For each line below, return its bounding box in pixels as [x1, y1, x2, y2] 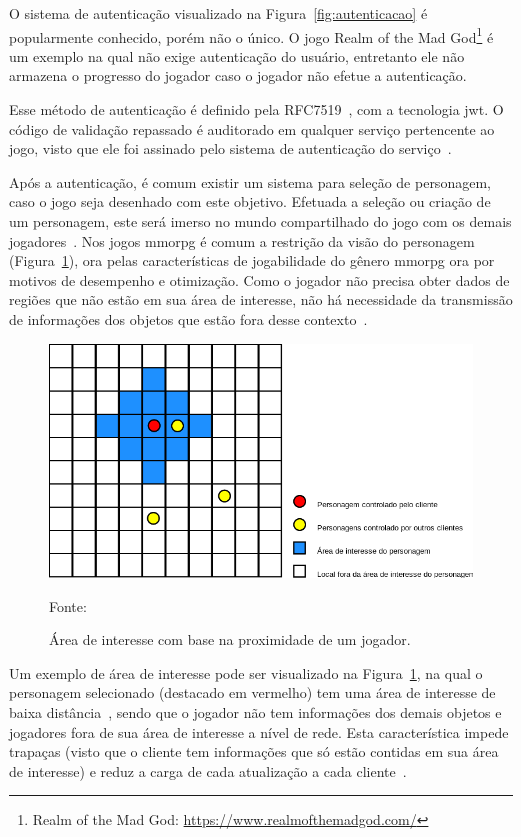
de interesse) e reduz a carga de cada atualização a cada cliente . [9, 760, 407, 781]
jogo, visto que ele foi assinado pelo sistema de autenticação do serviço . [9, 138, 452, 159]
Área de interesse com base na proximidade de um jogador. [49, 629, 411, 650]
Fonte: [49, 595, 87, 616]
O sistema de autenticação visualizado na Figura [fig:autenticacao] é [9, 3, 428, 23]
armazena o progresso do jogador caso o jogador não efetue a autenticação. [9, 65, 467, 86]
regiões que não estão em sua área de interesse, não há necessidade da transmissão [9, 289, 513, 310]
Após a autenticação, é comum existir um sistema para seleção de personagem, [9, 171, 491, 192]
